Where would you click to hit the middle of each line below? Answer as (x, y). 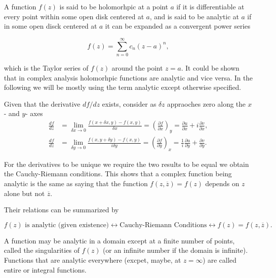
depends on (222, 183)
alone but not (24, 193)
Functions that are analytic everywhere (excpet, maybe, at (93, 260)
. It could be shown (210, 67)
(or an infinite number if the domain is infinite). (175, 250)
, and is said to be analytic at (195, 16)
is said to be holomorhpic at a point (114, 6)
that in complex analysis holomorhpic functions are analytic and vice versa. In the (128, 77)
